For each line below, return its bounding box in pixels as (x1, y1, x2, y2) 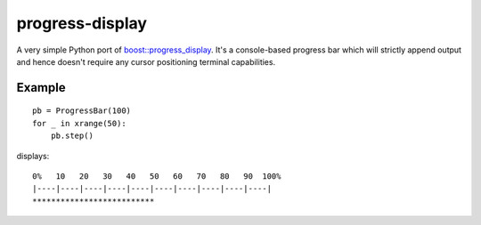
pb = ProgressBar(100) (32, 106, 132, 116)
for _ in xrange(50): (32, 118, 126, 128)
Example (16, 80, 66, 95)
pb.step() (50, 131, 94, 141)
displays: (16, 150, 50, 161)
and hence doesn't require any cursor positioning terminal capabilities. (16, 56, 276, 67)
